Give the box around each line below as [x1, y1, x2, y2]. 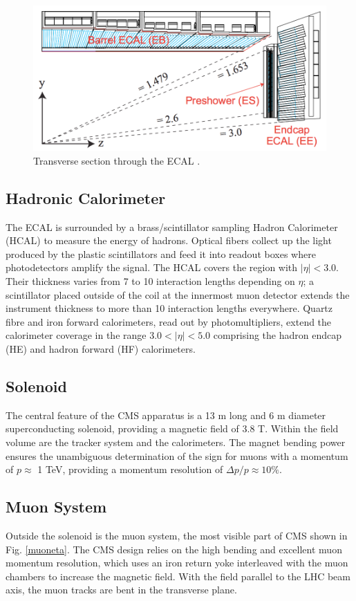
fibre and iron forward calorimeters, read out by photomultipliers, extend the [6, 314, 332, 329]
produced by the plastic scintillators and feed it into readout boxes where [6, 246, 316, 261]
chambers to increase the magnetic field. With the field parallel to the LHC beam [6, 568, 350, 583]
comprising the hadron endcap [213, 328, 342, 342]
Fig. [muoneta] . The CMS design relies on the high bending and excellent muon [6, 542, 342, 556]
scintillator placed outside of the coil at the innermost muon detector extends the [6, 287, 350, 302]
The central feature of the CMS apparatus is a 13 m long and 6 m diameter [6, 407, 326, 422]
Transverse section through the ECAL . [33, 153, 200, 167]
